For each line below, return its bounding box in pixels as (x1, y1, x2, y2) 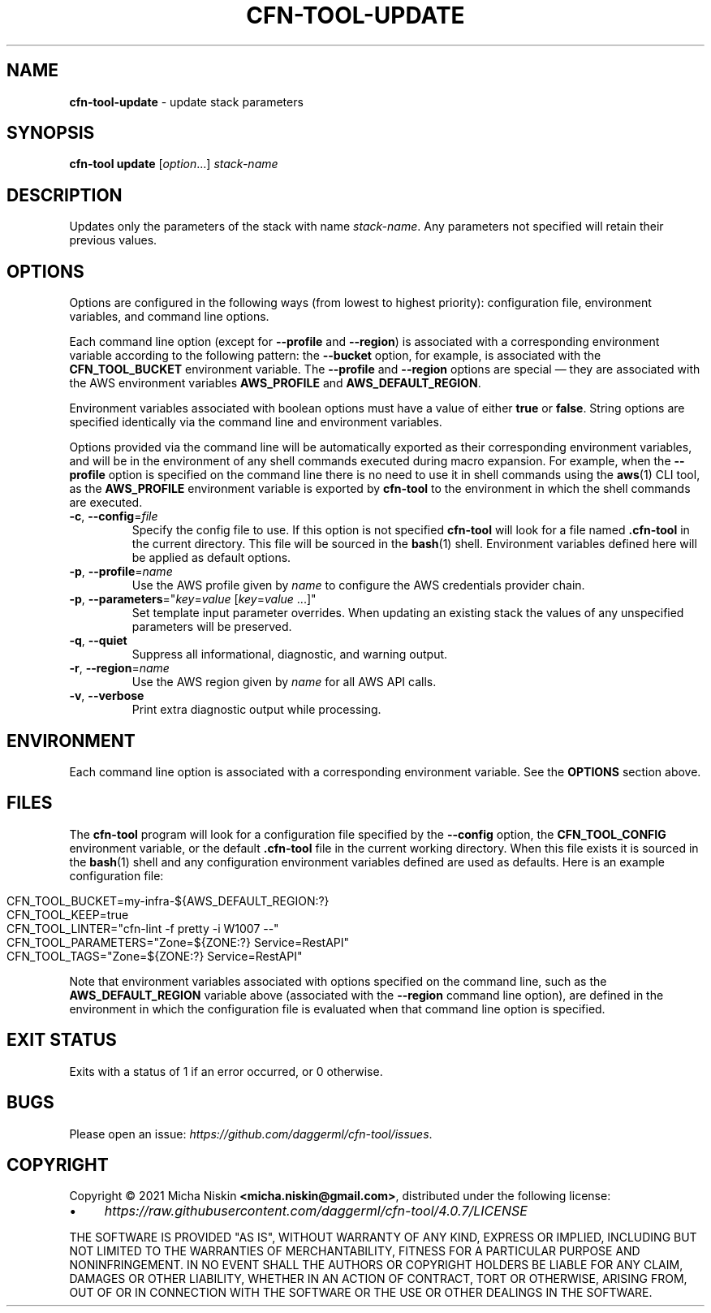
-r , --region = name (69, 661, 170, 676)
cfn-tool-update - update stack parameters (69, 94, 304, 109)
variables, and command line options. (69, 309, 269, 324)
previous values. (69, 233, 157, 248)
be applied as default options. (131, 551, 291, 565)
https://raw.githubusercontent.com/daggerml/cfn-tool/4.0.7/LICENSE (104, 1203, 528, 1220)
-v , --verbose (69, 689, 144, 703)
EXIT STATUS (6, 1030, 117, 1051)
